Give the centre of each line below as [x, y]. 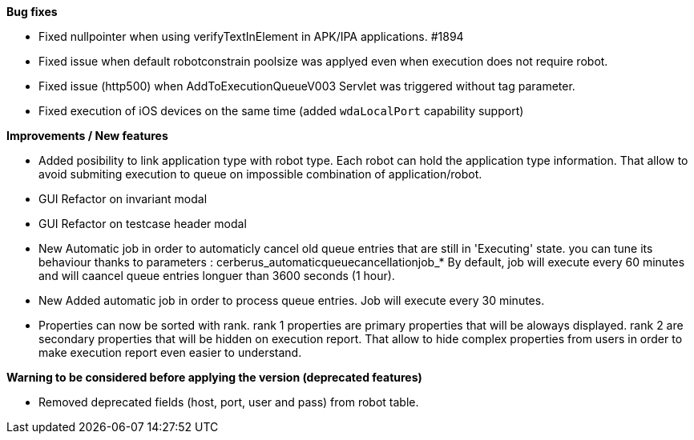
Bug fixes [32, 12]
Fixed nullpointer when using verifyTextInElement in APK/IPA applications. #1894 [251, 36]
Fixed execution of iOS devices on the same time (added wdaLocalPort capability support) [281, 111]
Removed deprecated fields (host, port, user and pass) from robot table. [229, 402]
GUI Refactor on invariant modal [123, 199]
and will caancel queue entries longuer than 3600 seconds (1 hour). [217, 276]
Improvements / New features [87, 136]
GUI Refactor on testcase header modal [143, 224]
